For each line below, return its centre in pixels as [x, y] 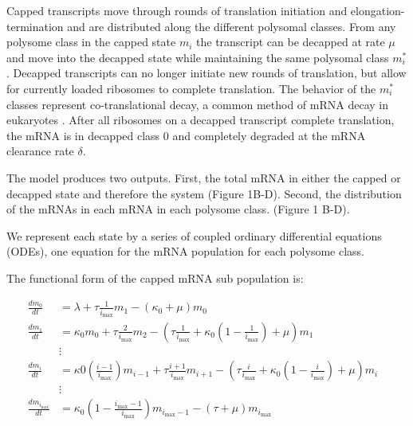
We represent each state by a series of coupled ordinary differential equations [194, 235]
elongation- [378, 10]
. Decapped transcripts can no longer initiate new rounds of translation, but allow [206, 73]
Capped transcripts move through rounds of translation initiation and [177, 10]
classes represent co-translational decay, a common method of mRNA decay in [197, 104]
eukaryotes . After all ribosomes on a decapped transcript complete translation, [201, 120]
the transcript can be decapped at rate [291, 42]
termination [35, 26]
